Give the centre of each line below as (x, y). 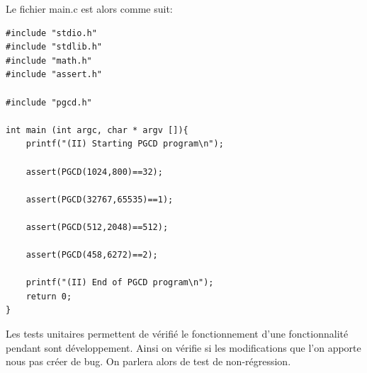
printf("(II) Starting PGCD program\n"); (125, 144)
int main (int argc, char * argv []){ (97, 130)
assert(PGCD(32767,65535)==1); (100, 199)
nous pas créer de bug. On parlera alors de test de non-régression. (148, 361)
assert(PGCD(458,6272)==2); (92, 255)
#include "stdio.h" (51, 33)
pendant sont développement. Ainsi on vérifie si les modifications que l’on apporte (183, 347)
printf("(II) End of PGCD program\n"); (120, 283)
